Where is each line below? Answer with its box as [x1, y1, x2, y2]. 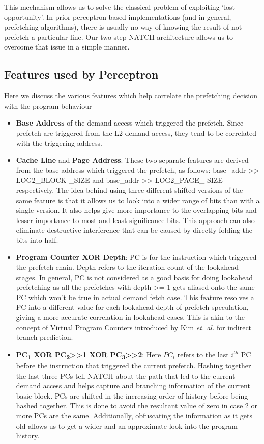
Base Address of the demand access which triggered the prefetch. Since [16, 117, 244, 128]
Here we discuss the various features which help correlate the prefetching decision [4, 90, 258, 101]
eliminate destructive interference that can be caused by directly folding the [16, 225, 253, 235]
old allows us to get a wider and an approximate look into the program [16, 420, 238, 431]
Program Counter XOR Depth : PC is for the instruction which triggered [16, 252, 257, 262]
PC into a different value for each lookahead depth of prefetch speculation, [16, 302, 249, 312]
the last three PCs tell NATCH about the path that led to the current [16, 370, 236, 381]
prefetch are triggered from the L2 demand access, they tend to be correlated [16, 127, 257, 138]
